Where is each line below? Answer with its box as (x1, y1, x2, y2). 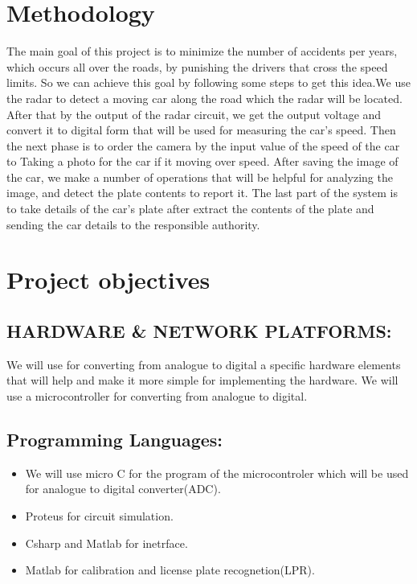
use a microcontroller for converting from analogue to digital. (6, 388, 308, 405)
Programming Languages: (6, 427, 223, 451)
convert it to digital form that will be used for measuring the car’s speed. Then (6, 121, 396, 138)
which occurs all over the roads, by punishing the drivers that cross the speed (6, 58, 388, 75)
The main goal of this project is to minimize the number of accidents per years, (6, 43, 398, 60)
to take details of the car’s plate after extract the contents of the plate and (6, 200, 374, 217)
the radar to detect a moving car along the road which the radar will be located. (6, 89, 403, 106)
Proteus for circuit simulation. (25, 508, 174, 524)
